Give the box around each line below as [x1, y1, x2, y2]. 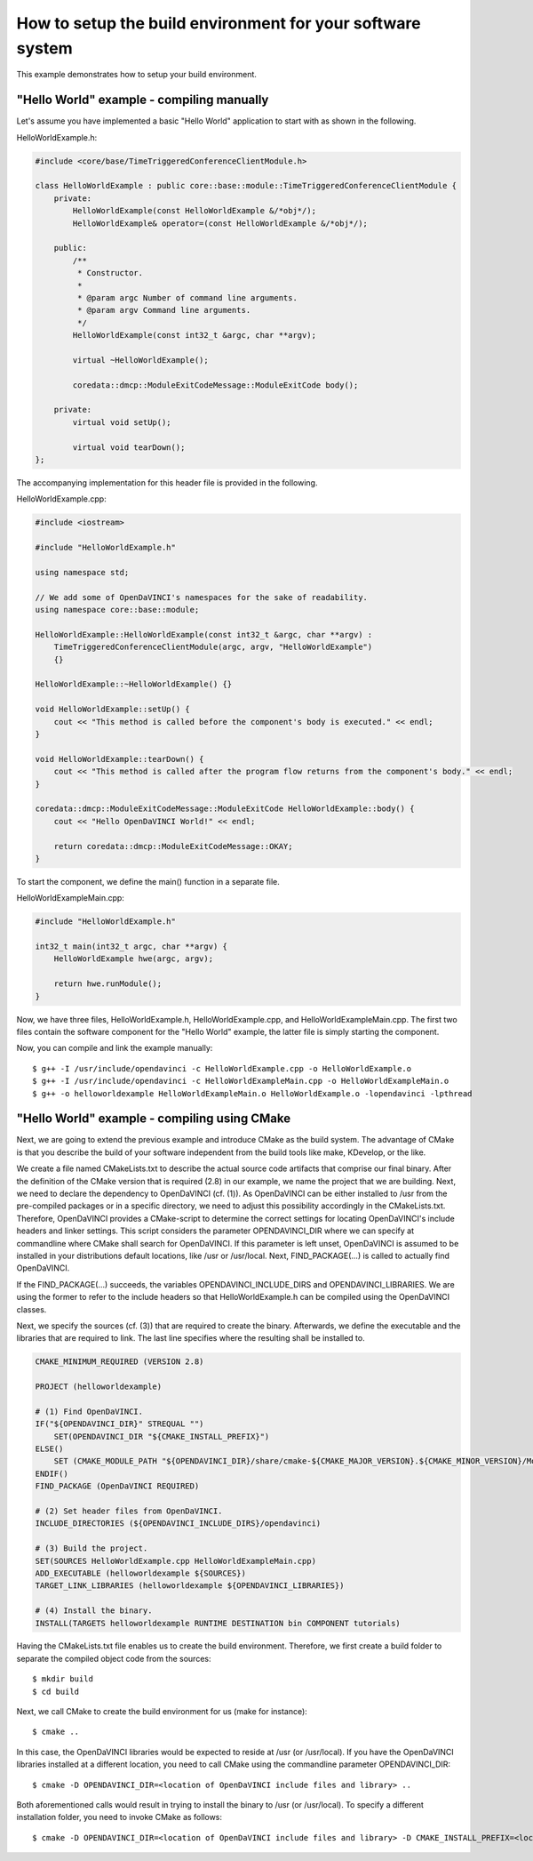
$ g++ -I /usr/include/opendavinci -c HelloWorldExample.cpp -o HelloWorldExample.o [32, 1063, 412, 1073]
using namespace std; [35, 567, 130, 577]
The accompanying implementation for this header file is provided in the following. [16, 477, 318, 488]
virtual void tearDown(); [72, 442, 186, 453]
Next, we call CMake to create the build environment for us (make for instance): [16, 1706, 308, 1717]
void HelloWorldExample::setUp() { [35, 704, 190, 715]
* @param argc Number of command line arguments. [76, 293, 298, 302]
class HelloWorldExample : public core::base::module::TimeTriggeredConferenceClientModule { [35, 180, 457, 191]
